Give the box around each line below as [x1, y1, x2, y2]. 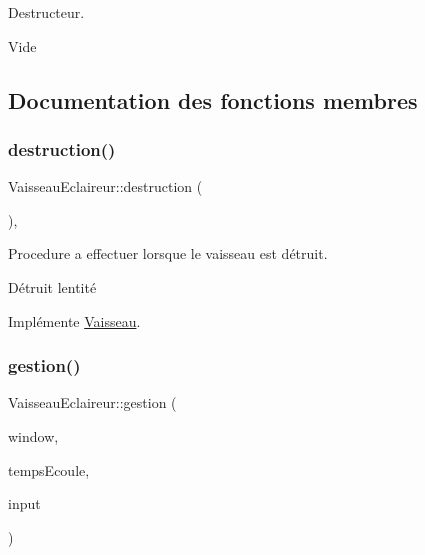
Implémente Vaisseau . [8, 310, 141, 331]
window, [8, 425, 59, 446]
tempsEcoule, [8, 459, 90, 480]
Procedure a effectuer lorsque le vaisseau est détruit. [8, 243, 328, 264]
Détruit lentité [8, 276, 97, 297]
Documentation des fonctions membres [8, 84, 418, 115]
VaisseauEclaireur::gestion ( [8, 392, 177, 413]
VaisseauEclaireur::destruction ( [8, 176, 203, 197]
